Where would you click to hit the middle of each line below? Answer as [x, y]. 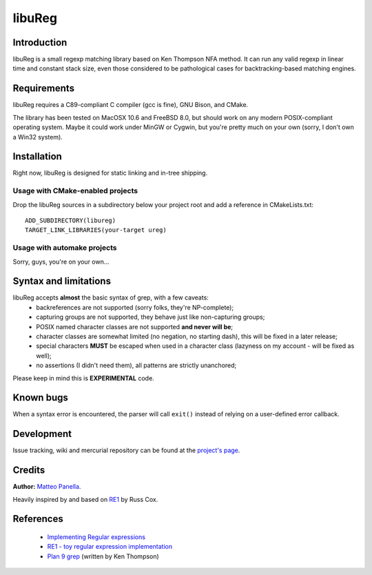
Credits [29, 470]
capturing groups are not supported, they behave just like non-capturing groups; [151, 317]
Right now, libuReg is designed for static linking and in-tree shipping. [110, 173]
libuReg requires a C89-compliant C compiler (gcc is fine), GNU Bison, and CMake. [131, 105]
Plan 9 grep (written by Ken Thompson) [103, 556]
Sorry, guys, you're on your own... [61, 262]
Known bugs [41, 398]
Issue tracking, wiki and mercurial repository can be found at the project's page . [126, 450]
